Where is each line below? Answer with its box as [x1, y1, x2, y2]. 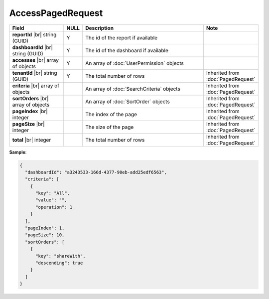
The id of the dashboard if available [85, 47, 169, 54]
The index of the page [85, 111, 137, 118]
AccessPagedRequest [9, 7, 103, 18]
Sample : [9, 149, 27, 155]
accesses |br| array [12, 56, 59, 63]
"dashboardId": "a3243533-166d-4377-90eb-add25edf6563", [25, 169, 167, 175]
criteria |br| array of [12, 82, 60, 89]
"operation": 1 [35, 204, 73, 210]
